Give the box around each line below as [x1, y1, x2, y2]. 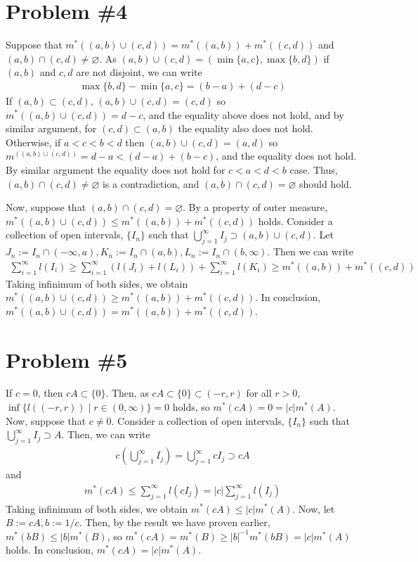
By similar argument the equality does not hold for [6, 162, 226, 177]
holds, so [172, 400, 210, 414]
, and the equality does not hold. [216, 148, 357, 163]
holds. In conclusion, [6, 542, 94, 557]
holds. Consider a [258, 213, 333, 228]
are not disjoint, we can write [76, 65, 202, 79]
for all [246, 385, 272, 400]
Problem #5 [6, 345, 128, 373]
